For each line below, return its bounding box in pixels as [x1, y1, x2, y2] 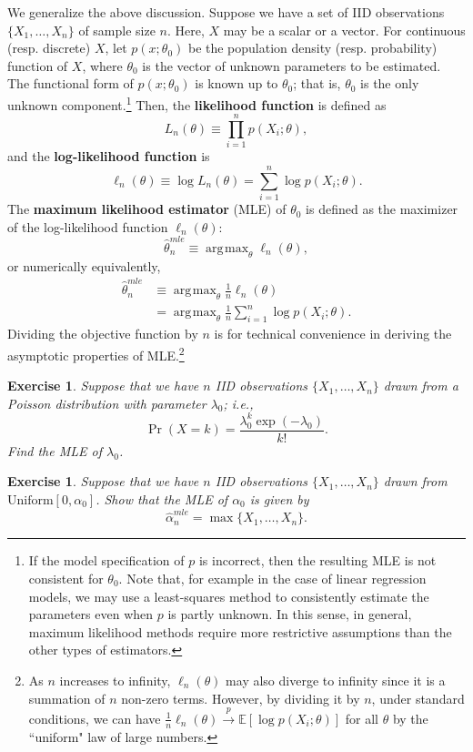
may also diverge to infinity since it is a [226, 670, 446, 689]
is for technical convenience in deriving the [214, 324, 452, 343]
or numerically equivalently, [7, 256, 161, 275]
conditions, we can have [28, 708, 161, 727]
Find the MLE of [7, 441, 103, 460]
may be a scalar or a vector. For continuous [223, 20, 466, 39]
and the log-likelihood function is [7, 147, 210, 166]
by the [392, 708, 428, 727]
